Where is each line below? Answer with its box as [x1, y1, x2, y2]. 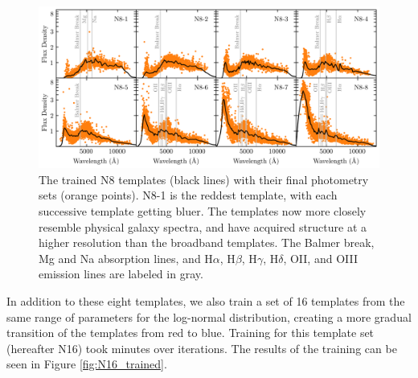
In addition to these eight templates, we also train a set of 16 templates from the [6, 292, 405, 309]
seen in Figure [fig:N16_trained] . [6, 355, 167, 372]
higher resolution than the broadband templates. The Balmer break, [39, 234, 375, 251]
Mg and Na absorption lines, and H [39, 249, 213, 266]
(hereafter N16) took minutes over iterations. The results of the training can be [6, 339, 397, 356]
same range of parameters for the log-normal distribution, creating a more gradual [6, 308, 412, 325]
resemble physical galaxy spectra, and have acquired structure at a [39, 218, 367, 235]
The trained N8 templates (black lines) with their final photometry [39, 171, 369, 187]
